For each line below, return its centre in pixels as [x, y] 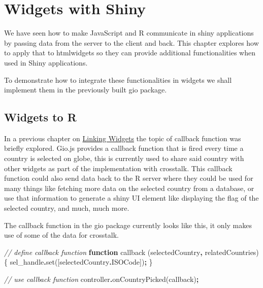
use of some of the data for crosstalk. [61, 235]
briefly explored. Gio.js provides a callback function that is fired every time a [124, 148]
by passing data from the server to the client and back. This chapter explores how [131, 42]
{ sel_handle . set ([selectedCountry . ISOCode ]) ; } [78, 262]
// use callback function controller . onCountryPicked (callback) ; [102, 279]
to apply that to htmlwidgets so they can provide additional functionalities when [130, 53]
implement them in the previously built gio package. [86, 90]
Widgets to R [40, 117]
